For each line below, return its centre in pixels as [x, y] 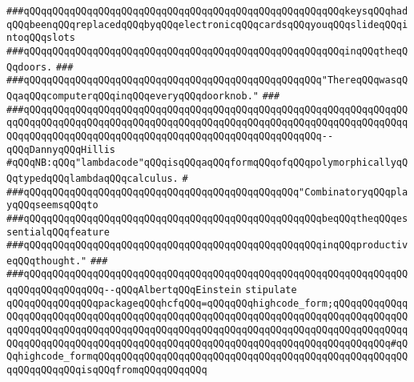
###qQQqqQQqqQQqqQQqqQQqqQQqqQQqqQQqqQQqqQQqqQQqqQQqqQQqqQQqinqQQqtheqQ [207, 51]
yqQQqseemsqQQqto [52, 205]
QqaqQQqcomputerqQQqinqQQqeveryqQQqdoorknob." [133, 96]
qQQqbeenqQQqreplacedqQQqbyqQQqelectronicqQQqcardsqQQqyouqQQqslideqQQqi [207, 24]
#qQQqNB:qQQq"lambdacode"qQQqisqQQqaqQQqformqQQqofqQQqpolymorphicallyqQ [207, 163]
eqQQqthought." [47, 261]
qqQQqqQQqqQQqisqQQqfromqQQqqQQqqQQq [107, 370]
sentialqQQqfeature [58, 232]
